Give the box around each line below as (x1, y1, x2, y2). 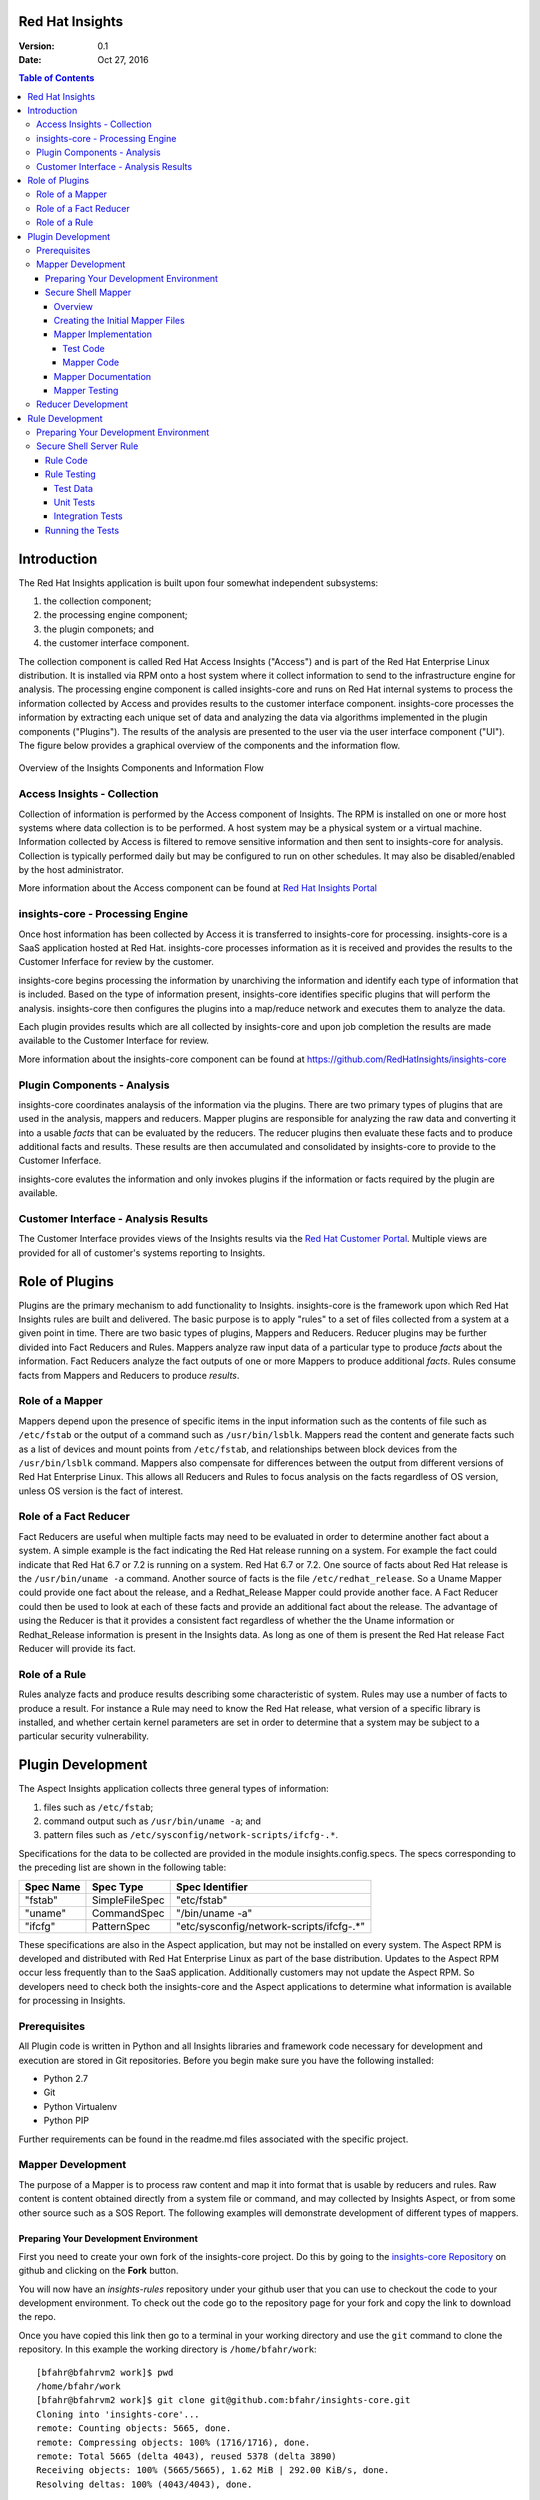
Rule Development (27, 412, 104, 424)
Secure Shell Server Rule (36, 440, 139, 452)
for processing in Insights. (18, 1995, 126, 2007)
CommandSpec (91, 1906, 165, 1920)
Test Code (62, 342, 105, 354)
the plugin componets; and (43, 623, 155, 635)
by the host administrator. (18, 864, 124, 876)
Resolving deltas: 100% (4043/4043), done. (36, 2478, 253, 2490)
